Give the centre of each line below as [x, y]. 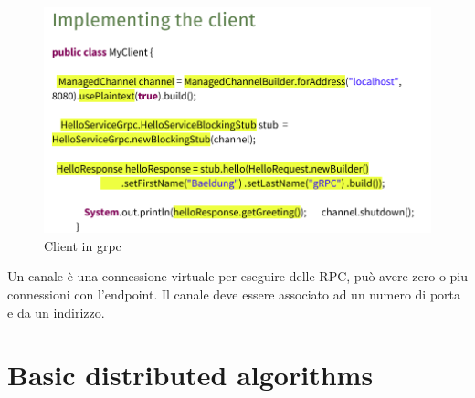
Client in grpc [83, 245]
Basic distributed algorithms [190, 375]
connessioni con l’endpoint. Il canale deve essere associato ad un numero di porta [234, 293]
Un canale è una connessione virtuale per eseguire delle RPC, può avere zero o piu [237, 276]
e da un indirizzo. [56, 312]
